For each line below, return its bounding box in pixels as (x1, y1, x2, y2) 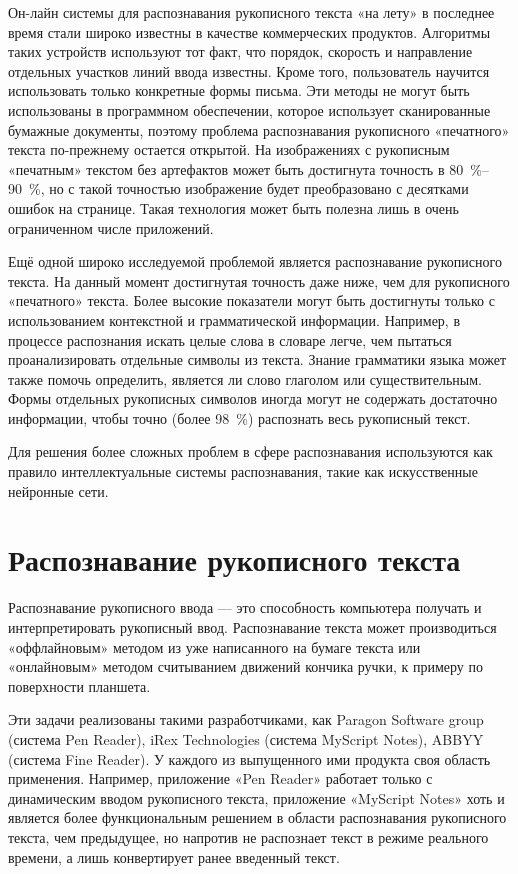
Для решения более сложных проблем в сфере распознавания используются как (8, 441, 493, 462)
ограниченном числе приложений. (8, 217, 214, 238)
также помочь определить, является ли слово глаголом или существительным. (8, 368, 482, 389)
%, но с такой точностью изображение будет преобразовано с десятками (28, 178, 469, 199)
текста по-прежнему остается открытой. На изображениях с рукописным (8, 139, 450, 160)
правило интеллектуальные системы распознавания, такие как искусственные (8, 461, 478, 482)
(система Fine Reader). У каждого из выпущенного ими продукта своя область (8, 748, 491, 769)
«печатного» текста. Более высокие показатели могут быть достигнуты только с (8, 290, 495, 311)
